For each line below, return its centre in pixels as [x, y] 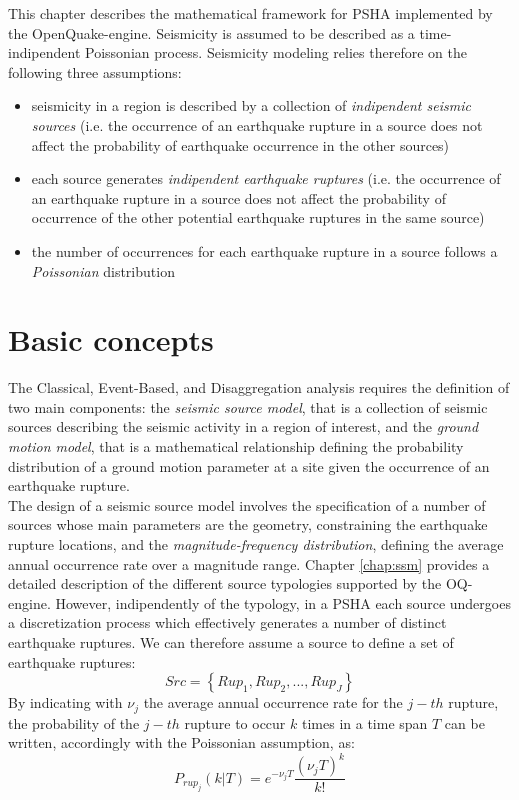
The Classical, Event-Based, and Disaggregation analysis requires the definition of [259, 387]
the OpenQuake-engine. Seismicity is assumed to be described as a [211, 32]
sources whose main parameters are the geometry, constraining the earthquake [248, 524]
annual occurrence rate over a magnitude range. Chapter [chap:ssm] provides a [249, 563]
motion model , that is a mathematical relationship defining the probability [236, 446]
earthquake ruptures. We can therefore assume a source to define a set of [231, 641]
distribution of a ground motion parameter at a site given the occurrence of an [249, 465]
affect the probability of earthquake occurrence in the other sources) [240, 144]
